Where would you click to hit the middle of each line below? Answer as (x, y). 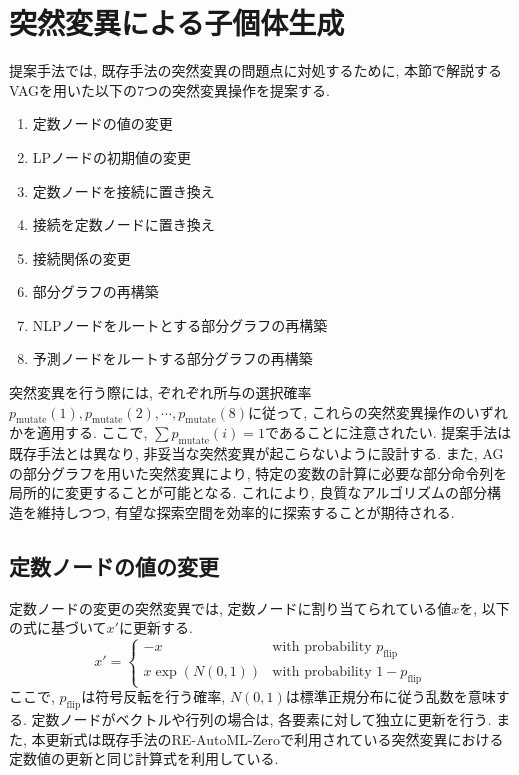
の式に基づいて (58, 627)
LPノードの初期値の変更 (112, 156)
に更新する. (155, 627)
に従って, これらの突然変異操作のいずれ (378, 411)
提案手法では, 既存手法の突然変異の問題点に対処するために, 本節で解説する (256, 70)
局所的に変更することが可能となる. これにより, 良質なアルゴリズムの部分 (248, 492)
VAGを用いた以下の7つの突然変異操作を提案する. (169, 89)
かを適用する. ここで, (78, 432)
